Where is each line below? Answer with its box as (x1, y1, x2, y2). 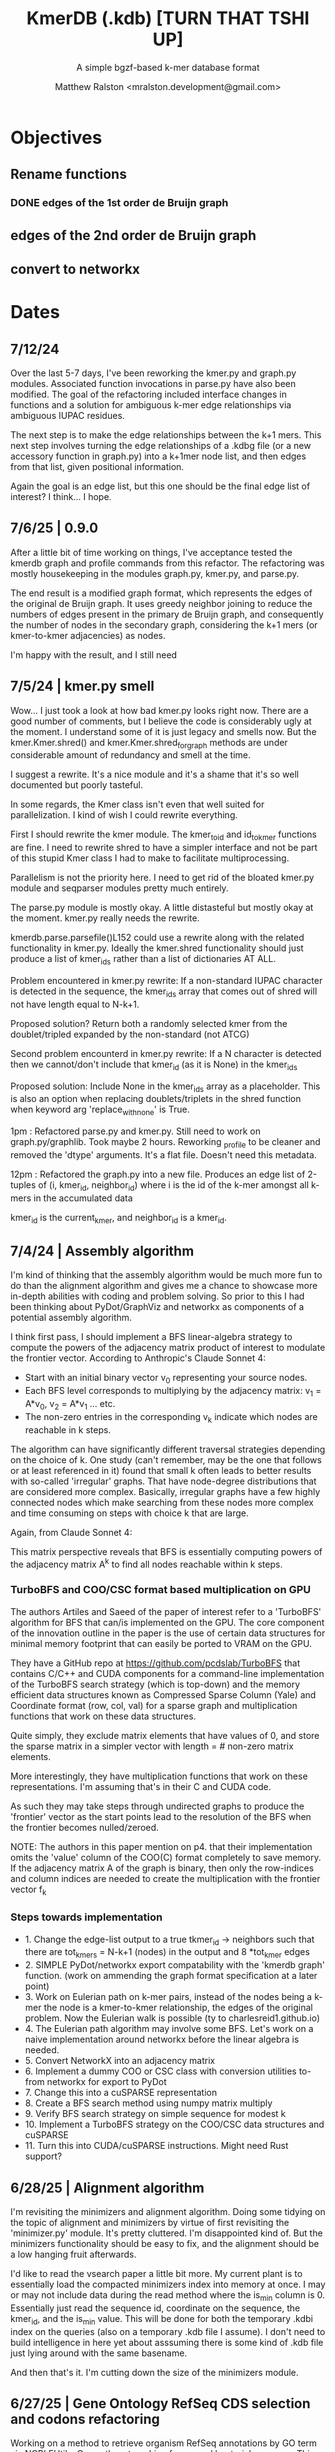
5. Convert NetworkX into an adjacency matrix (24, 2055, 216, 2067)
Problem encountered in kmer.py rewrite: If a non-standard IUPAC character (10, 975, 323, 987)
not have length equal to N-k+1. (10, 998, 140, 1010)
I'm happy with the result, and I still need (10, 648, 178, 661)
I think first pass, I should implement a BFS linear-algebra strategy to (10, 1331, 293, 1343)
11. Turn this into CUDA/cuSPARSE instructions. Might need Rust (24, 2140, 289, 2152)
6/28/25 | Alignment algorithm (10, 2179, 205, 2196)
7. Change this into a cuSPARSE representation (24, 2087, 218, 2099)
